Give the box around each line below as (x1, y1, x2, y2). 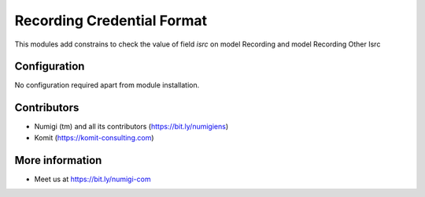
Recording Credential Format (14, 12, 208, 29)
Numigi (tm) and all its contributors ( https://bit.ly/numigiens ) (34, 122, 229, 132)
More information (14, 154, 102, 167)
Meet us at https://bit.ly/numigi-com (34, 174, 151, 184)
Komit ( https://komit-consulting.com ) (34, 132, 154, 142)
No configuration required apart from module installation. (14, 80, 200, 90)
